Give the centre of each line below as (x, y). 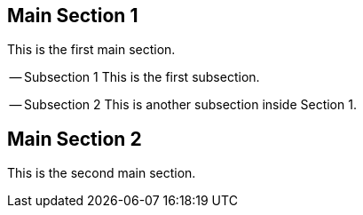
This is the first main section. (91, 50)
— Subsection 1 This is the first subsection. (134, 77)
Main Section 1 (73, 16)
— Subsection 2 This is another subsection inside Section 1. (183, 105)
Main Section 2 (75, 139)
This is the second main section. (102, 173)
